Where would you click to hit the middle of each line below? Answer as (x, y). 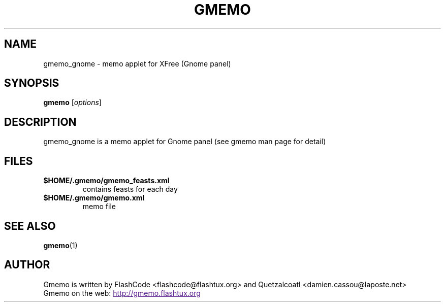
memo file (99, 207)
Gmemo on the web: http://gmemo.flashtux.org (122, 293)
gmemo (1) (60, 245)
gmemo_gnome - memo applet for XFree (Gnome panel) (137, 63)
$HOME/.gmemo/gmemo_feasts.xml (106, 181)
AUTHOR (27, 265)
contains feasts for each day (130, 189)
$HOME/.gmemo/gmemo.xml (94, 198)
